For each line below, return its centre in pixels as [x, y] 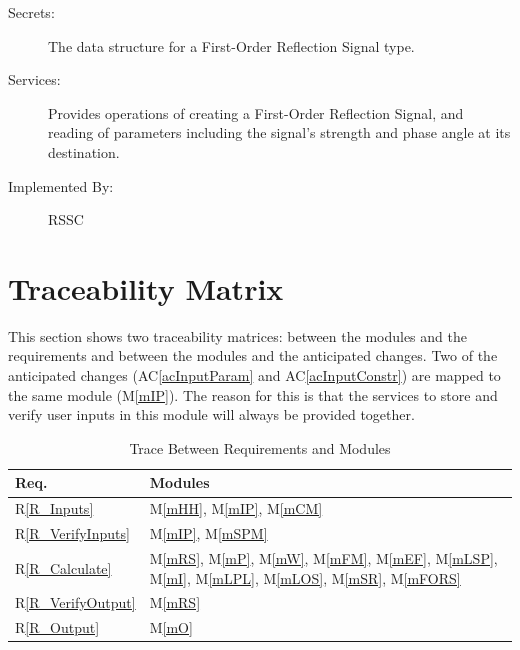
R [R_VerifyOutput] [75, 602]
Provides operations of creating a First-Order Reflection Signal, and [256, 112]
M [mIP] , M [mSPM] [208, 533]
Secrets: [31, 12]
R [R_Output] [57, 627]
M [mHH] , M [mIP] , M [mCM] [236, 508]
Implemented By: [61, 185]
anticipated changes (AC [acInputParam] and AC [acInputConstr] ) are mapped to [254, 375]
